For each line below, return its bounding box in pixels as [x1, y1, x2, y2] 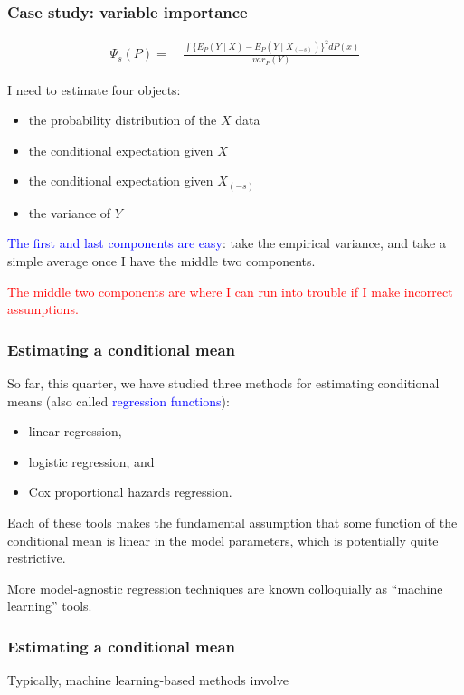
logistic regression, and [28, 452, 155, 471]
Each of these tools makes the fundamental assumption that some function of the [7, 512, 458, 531]
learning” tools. [7, 596, 92, 615]
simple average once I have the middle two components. [7, 251, 316, 270]
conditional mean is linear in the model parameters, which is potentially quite [7, 530, 439, 549]
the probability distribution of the [28, 110, 217, 129]
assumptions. [7, 300, 79, 319]
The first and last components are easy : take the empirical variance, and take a [7, 233, 446, 252]
